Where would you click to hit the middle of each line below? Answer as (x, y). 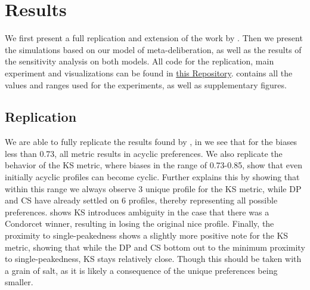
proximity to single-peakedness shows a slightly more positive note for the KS (147, 235)
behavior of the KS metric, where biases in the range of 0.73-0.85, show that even (154, 165)
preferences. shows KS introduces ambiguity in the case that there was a (137, 212)
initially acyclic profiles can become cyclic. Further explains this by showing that (152, 177)
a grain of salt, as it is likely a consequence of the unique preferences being (141, 270)
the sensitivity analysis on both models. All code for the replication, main (139, 61)
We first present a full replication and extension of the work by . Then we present (154, 38)
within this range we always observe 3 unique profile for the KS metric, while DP (153, 188)
